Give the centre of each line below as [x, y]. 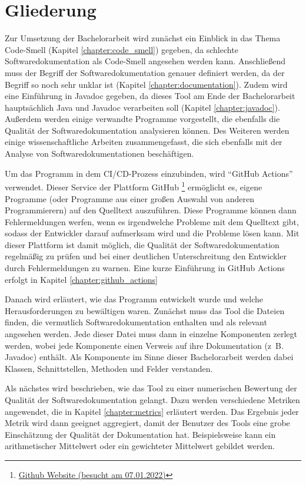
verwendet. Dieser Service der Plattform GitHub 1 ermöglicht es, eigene [134, 186]
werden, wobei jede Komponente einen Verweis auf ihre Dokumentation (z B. [144, 345]
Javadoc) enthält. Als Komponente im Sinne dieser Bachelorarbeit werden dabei [149, 357]
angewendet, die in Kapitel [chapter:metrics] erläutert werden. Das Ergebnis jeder [152, 411]
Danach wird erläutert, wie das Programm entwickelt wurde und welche [134, 299]
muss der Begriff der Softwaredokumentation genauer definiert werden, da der [145, 72]
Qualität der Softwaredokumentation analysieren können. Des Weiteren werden [147, 130]
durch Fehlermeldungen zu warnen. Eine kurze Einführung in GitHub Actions [145, 268]
